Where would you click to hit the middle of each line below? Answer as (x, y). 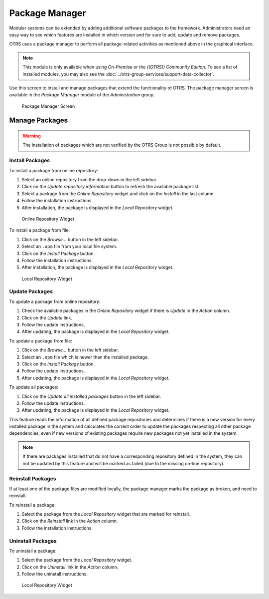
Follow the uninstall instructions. (55, 574)
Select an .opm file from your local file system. (69, 247)
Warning (32, 136)
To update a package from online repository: (55, 301)
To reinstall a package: (32, 505)
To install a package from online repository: (54, 170)
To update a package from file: (41, 341)
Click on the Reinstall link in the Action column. (70, 521)
